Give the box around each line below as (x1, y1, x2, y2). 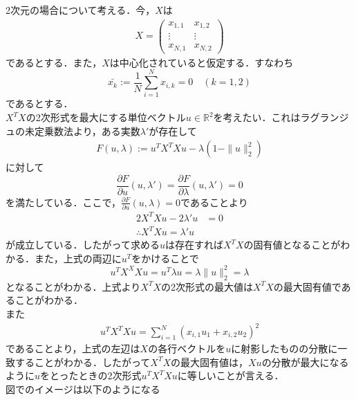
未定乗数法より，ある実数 (24, 123, 140, 138)
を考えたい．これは (213, 110, 301, 124)
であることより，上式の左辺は (6, 341, 140, 356)
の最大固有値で (273, 279, 341, 293)
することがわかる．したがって (15, 354, 151, 369)
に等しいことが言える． (177, 368, 284, 383)
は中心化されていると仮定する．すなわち (109, 55, 294, 69)
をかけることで (131, 251, 199, 265)
